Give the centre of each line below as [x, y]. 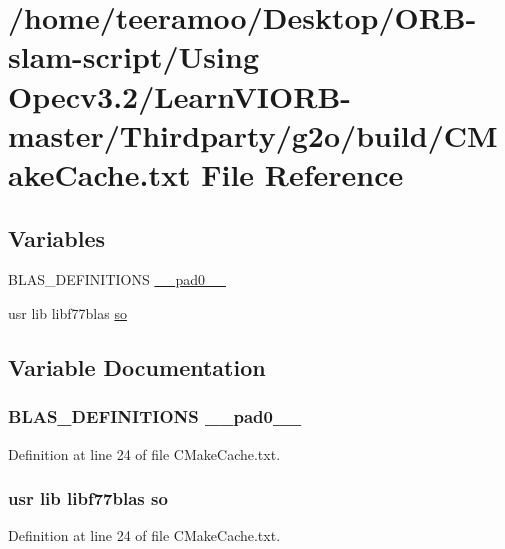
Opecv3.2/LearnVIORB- [180, 95]
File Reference [302, 173]
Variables [57, 237]
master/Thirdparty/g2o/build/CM [253, 134]
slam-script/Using [133, 56]
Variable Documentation [137, 366]
